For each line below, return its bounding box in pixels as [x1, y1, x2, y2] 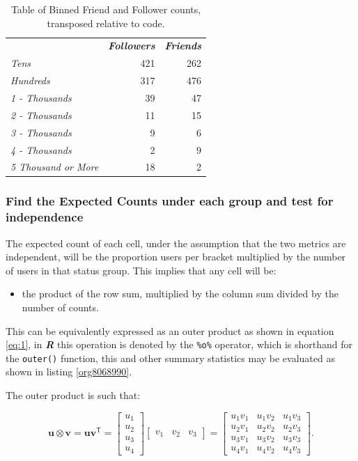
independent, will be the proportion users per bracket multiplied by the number [6, 249, 346, 264]
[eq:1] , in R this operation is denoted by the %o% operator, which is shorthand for [6, 337, 353, 352]
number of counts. [22, 299, 99, 314]
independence [6, 208, 84, 226]
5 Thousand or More [10, 159, 99, 174]
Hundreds [10, 73, 50, 88]
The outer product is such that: [6, 388, 141, 403]
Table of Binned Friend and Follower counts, [10, 2, 201, 16]
